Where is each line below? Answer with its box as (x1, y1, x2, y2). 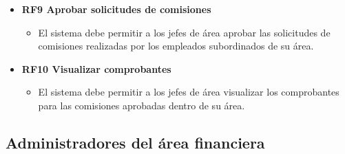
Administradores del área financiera (6, 131, 265, 153)
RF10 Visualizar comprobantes (21, 61, 171, 76)
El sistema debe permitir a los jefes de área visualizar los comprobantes (38, 85, 339, 99)
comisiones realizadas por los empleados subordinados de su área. (38, 38, 314, 53)
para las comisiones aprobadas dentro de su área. (38, 98, 245, 112)
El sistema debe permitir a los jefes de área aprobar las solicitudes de (38, 25, 331, 39)
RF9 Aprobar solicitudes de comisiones (21, 2, 211, 16)
